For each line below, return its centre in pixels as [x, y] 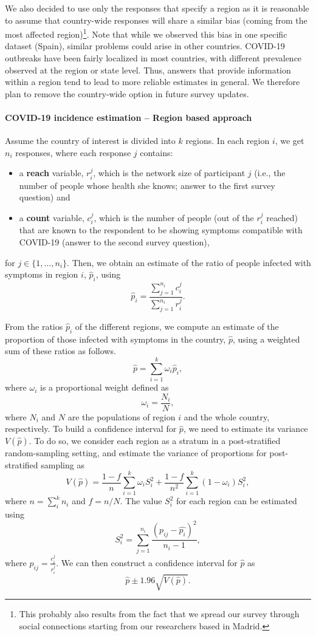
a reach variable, [51, 173]
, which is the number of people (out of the [174, 217]
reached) [282, 217]
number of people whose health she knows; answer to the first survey [147, 185]
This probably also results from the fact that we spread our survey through [159, 614]
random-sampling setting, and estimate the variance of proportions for [136, 453]
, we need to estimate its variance [246, 429]
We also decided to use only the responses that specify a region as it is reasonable [157, 8]
